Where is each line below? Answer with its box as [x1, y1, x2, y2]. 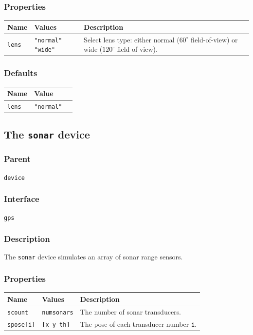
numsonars [42, 309, 73, 316]
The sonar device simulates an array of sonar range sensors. [4, 252, 183, 262]
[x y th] [42, 321, 70, 328]
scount [7, 309, 28, 316]
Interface [4, 193, 39, 205]
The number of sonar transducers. [80, 306, 181, 316]
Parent [4, 153, 31, 165]
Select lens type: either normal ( [84, 34, 180, 44]
